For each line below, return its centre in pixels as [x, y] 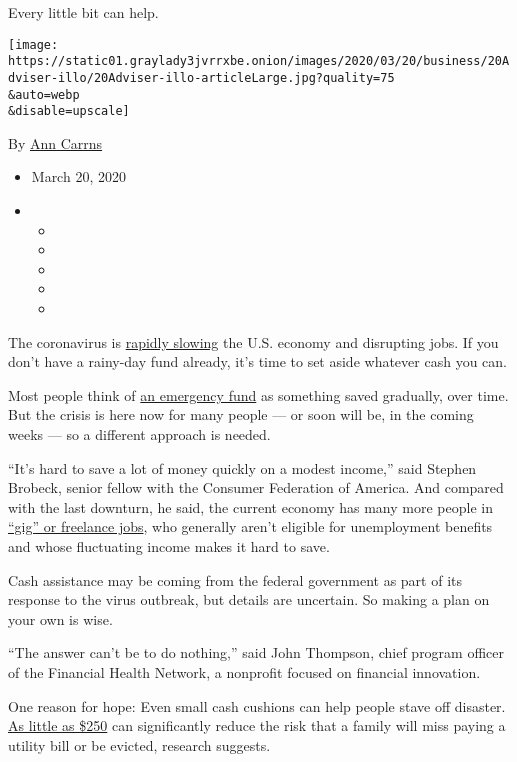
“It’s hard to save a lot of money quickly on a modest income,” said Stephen [242, 467]
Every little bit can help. [83, 12]
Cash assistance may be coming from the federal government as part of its [235, 579]
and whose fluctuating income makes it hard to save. [169, 545]
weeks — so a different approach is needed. [139, 434]
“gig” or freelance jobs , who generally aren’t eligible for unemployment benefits [250, 526]
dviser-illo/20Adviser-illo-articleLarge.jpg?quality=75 [201, 77]
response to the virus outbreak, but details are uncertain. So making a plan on [249, 599]
